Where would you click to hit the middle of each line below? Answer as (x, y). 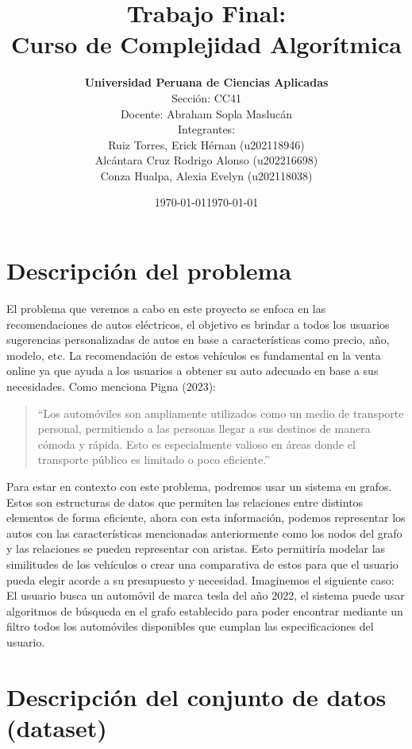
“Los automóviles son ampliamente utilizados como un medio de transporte (221, 413)
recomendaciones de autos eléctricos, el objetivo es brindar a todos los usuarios (198, 324)
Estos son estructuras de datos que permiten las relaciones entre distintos (185, 502)
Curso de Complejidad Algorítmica (206, 44)
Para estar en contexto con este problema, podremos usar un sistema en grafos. (199, 486)
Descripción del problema (149, 270)
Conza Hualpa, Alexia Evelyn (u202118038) (206, 175)
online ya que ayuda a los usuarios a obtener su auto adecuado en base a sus (193, 371)
